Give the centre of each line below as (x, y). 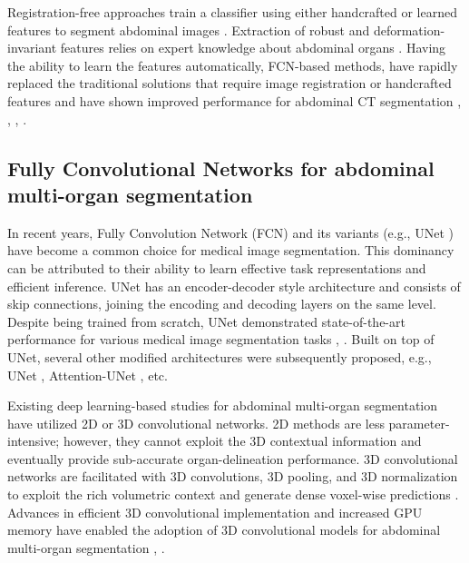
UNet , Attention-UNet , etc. (88, 375)
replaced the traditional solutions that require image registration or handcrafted (230, 83)
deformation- (409, 30)
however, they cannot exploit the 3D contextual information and (242, 441)
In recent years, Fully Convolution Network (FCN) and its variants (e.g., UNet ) (230, 232)
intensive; (34, 441)
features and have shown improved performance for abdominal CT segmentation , (234, 100)
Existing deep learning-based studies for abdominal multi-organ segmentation (223, 405)
